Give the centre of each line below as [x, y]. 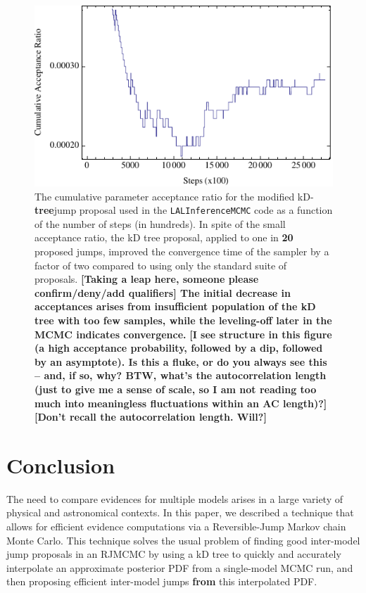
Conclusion [61, 465]
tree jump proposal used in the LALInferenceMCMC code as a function [184, 210]
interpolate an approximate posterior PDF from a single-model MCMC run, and [180, 567]
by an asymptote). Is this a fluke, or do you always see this [181, 361]
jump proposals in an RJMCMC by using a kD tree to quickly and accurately [174, 554]
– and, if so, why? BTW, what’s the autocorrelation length [181, 375]
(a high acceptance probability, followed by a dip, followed [179, 348]
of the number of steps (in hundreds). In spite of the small [160, 223]
